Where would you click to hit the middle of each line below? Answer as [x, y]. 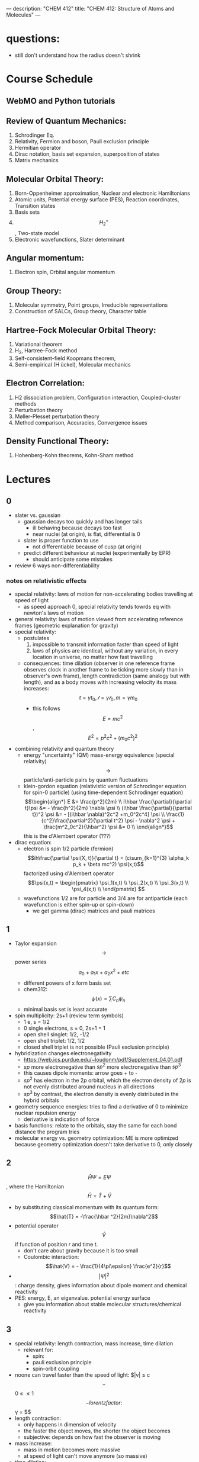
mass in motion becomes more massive [72, 1450]
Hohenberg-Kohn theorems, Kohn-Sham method [74, 455]
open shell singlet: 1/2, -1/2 [57, 1034]
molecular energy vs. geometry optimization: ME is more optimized [97, 1138]
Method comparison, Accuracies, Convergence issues [81, 422]
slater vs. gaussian [38, 515]
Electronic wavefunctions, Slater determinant [70, 239]
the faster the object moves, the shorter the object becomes [97, 1431]
